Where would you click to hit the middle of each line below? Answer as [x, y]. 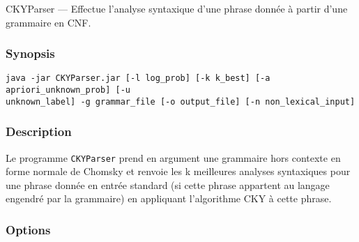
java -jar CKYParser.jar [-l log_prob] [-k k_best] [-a [138, 78]
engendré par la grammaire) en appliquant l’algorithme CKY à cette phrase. [169, 198]
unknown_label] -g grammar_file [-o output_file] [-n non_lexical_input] [181, 101]
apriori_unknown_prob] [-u [68, 90]
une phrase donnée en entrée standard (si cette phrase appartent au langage [168, 184]
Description [39, 131]
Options [28, 229]
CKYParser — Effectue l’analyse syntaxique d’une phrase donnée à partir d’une [177, 8]
